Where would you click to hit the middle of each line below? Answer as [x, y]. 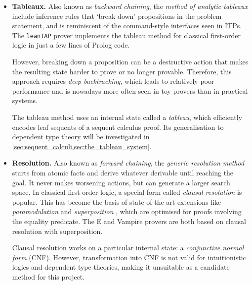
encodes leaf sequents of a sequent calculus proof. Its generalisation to [118, 127]
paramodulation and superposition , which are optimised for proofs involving [127, 211]
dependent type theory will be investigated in [81, 137]
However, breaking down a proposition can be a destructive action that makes [130, 62]
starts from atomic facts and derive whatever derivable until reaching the [123, 172]
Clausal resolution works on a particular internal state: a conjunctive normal [128, 248]
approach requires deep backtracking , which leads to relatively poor [113, 81]
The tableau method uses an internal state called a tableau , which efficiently [127, 117]
